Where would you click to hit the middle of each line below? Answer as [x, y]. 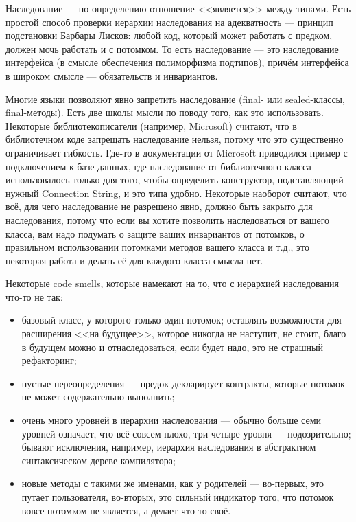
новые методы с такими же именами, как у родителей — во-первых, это [173, 483]
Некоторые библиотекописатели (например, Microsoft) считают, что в [151, 125]
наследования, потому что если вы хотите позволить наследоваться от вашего [168, 219]
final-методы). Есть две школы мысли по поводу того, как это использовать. [165, 112]
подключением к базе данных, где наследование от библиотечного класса [158, 166]
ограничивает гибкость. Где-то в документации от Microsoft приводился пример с [177, 152]
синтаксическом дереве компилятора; [98, 460]
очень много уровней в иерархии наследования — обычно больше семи [171, 420]
